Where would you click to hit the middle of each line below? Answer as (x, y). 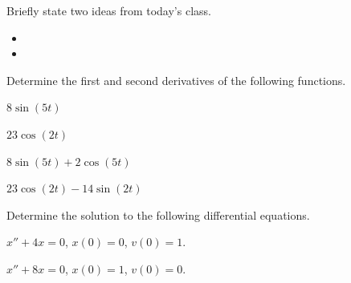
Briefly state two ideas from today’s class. (109, 10)
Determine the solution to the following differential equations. (158, 214)
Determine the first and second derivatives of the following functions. (176, 80)
